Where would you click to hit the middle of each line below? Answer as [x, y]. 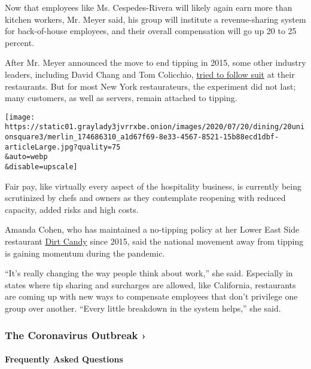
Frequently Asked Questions [64, 359]
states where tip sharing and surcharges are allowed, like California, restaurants [150, 284]
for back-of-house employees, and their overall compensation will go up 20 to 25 [151, 31]
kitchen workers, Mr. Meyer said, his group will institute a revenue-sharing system [155, 19]
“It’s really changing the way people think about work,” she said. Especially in [149, 273]
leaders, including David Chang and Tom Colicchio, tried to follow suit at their [150, 74]
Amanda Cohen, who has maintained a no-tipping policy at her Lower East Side [152, 229]
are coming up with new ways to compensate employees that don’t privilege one [151, 296]
